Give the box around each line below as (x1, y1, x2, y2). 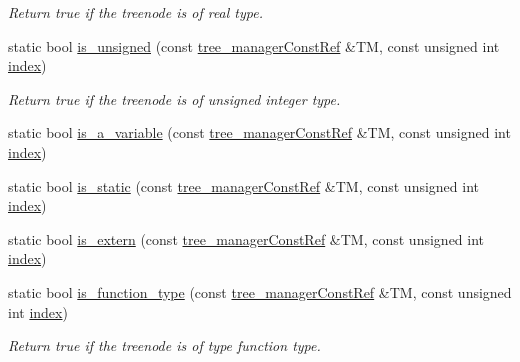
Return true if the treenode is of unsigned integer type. (8, 88, 341, 109)
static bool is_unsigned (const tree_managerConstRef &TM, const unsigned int (8, 35, 500, 56)
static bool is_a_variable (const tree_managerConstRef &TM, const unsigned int (8, 122, 511, 143)
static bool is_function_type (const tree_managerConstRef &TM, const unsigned (8, 281, 512, 302)
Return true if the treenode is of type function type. (8, 335, 321, 356)
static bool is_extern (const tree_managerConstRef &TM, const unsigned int (8, 228, 485, 249)
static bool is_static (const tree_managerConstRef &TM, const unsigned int (8, 175, 480, 196)
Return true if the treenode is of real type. (8, 2, 263, 22)
